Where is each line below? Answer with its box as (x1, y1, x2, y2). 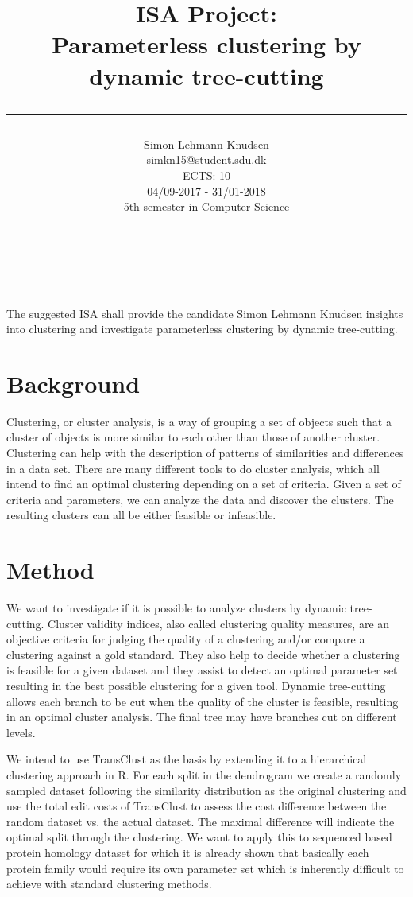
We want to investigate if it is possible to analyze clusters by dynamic (6, 600, 346, 616)
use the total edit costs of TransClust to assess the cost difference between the (6, 798, 387, 814)
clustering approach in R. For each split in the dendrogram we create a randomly (6, 767, 402, 783)
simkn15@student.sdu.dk (146, 151, 267, 168)
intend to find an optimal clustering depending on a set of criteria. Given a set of (6, 476, 401, 492)
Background (6, 367, 141, 399)
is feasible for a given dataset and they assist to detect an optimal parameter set (6, 662, 398, 678)
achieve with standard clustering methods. (6, 876, 212, 892)
